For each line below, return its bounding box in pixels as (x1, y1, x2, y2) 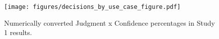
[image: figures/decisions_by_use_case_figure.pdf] (4, 3, 181, 10)
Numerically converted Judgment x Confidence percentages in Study (4, 17, 215, 28)
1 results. (4, 27, 32, 38)
